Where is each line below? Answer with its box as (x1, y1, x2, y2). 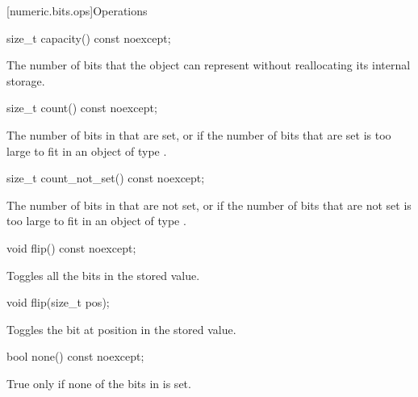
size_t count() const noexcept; (6, 99, 157, 116)
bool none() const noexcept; (6, 348, 144, 365)
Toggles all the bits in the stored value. (6, 266, 200, 283)
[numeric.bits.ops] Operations (6, 2, 148, 19)
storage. (6, 72, 45, 89)
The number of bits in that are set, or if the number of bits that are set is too (6, 126, 391, 143)
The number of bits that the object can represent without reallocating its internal (6, 56, 411, 73)
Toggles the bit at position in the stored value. (6, 320, 236, 337)
